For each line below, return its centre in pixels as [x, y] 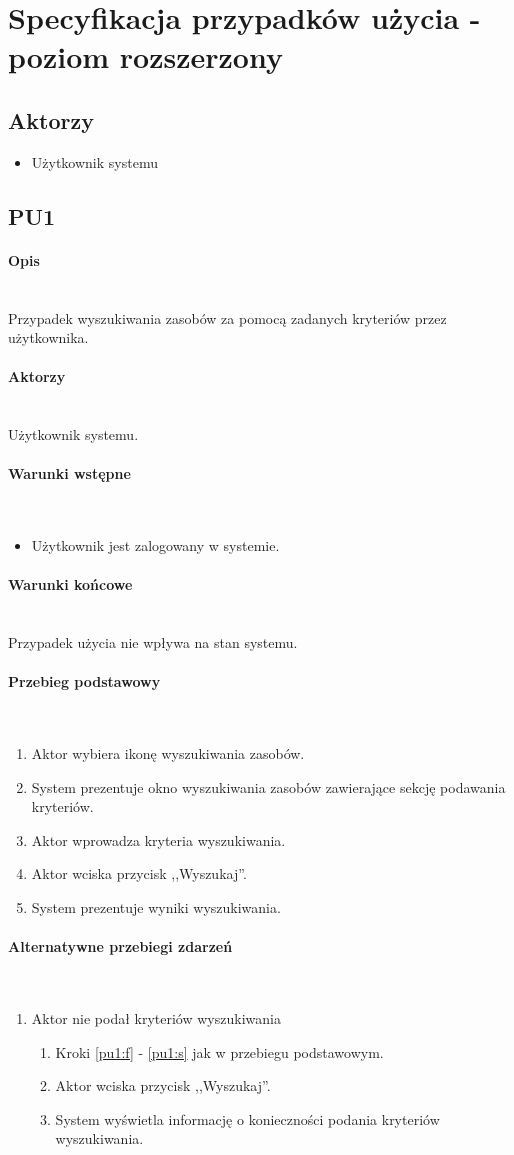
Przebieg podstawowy [84, 681]
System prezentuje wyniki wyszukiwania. [156, 907]
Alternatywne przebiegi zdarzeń [120, 946]
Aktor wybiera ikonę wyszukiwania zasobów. [168, 753]
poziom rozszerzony [145, 56]
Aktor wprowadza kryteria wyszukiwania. [158, 839]
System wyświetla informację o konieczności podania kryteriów [247, 1118]
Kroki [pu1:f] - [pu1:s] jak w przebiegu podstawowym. [219, 1051]
